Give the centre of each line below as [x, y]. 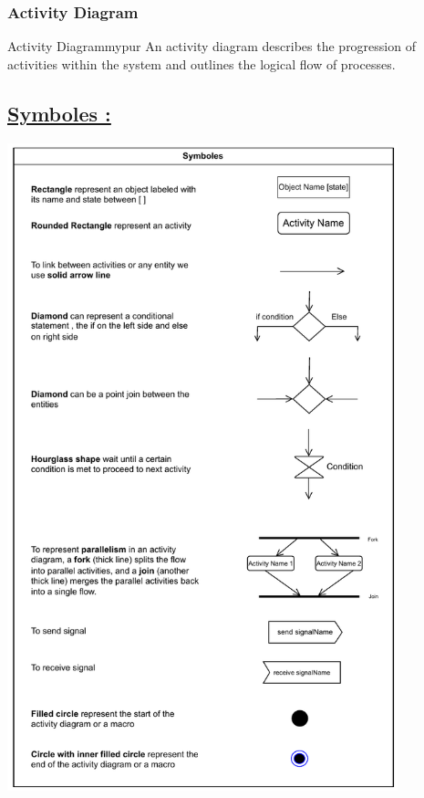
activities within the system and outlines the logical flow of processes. [202, 63]
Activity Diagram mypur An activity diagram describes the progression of [212, 46]
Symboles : [59, 113]
